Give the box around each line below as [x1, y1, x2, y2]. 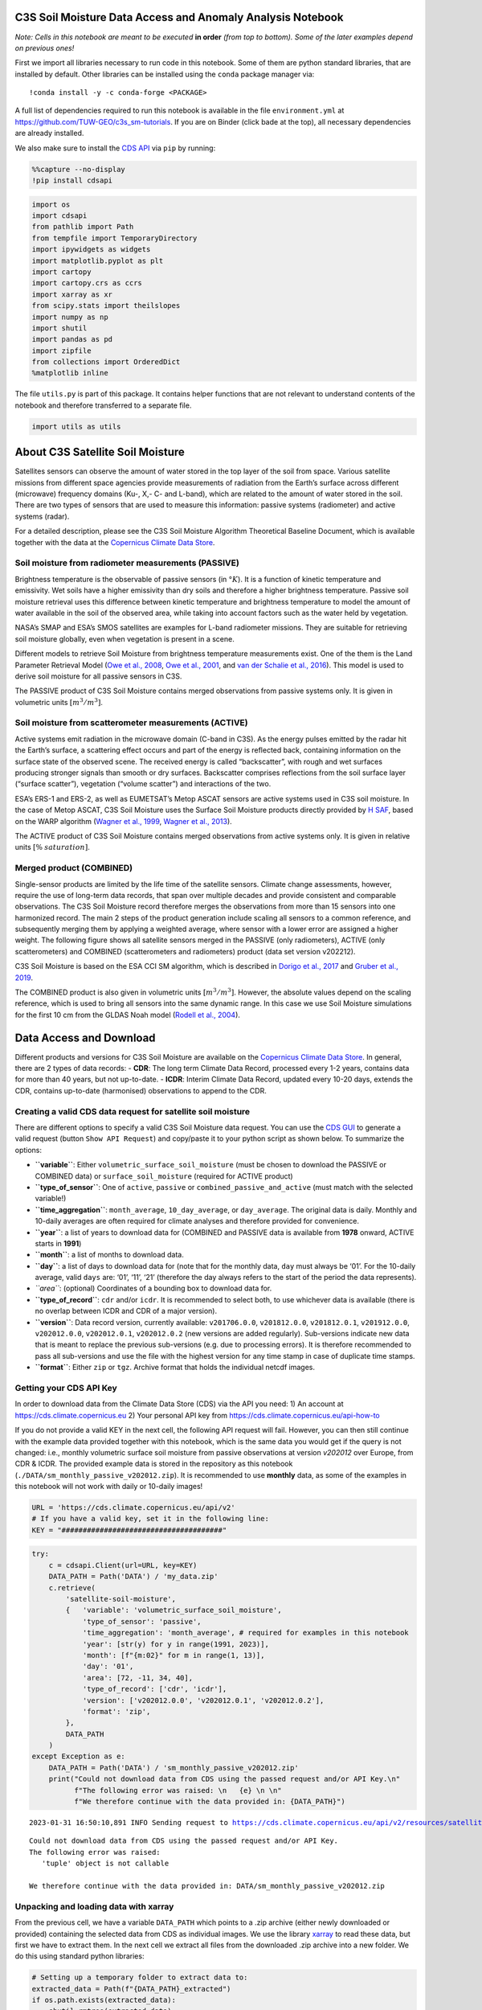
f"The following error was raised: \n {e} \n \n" [73, 1786, 282, 1795]
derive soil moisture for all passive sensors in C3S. [14, 671, 182, 681]
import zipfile [31, 346, 92, 355]
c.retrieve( [48, 1583, 96, 1592]
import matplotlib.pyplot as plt [31, 256, 164, 265]
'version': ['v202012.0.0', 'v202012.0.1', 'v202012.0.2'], [82, 1696, 325, 1704]
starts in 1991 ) [35, 1238, 82, 1248]
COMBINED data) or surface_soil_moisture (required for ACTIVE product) [35, 1171, 293, 1181]
